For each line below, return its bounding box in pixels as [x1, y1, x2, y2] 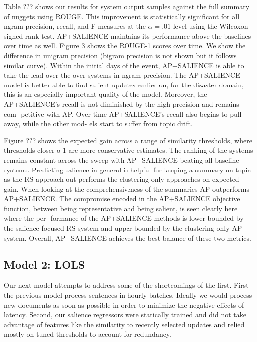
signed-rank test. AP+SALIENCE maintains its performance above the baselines [4, 30, 251, 41]
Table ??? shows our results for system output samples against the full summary [4, 1, 250, 11]
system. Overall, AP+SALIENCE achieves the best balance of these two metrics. [4, 232, 251, 243]
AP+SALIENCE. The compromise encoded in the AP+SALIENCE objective [4, 193, 240, 204]
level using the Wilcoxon [173, 21, 248, 31]
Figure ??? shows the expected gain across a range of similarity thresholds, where [4, 135, 252, 145]
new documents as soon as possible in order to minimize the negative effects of [4, 299, 244, 310]
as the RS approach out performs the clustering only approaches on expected [4, 174, 239, 184]
